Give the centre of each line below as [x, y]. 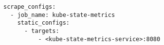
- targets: [42, 31]
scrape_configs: [30, 7]
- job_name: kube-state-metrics [63, 15]
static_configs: [44, 23]
